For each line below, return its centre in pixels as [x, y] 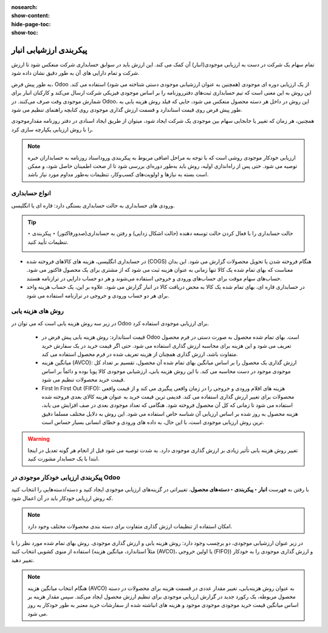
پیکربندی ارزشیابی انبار [49, 50]
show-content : [30, 16]
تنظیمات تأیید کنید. [48, 242]
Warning [39, 439]
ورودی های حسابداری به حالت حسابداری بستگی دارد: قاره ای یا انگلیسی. [93, 205]
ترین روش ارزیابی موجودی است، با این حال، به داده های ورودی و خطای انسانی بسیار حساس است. [153, 422]
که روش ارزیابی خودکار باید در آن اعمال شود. [62, 498]
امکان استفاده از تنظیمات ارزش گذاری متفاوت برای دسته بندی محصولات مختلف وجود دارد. [130, 526]
